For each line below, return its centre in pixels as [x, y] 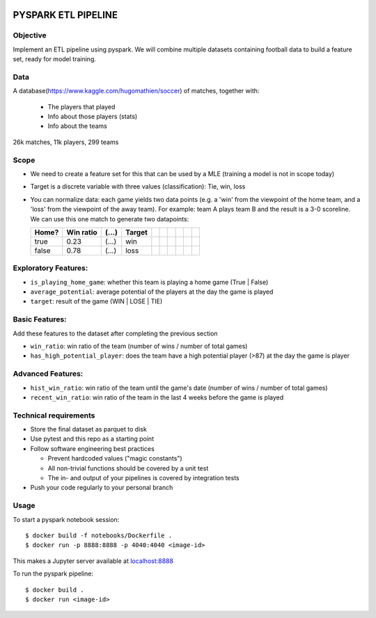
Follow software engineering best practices [92, 448]
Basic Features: [40, 319]
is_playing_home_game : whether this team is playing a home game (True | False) [149, 282]
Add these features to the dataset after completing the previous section [116, 333]
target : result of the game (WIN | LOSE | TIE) [96, 301]
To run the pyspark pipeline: [53, 573]
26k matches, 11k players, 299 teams [66, 142]
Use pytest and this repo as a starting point [92, 439]
